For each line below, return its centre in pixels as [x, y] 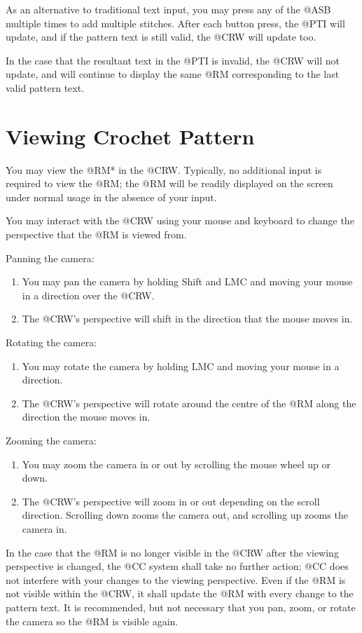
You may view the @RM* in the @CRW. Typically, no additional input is [164, 169]
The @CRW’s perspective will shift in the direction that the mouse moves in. [187, 319]
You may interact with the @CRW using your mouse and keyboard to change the [180, 220]
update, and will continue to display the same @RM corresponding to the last [173, 74]
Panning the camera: [50, 258]
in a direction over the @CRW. [88, 295]
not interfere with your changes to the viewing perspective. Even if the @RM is [176, 579]
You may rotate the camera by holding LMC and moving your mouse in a [181, 366]
